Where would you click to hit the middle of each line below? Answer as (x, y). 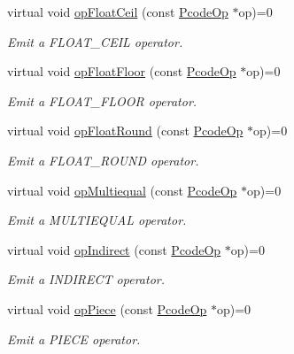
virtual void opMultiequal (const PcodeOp (122, 190)
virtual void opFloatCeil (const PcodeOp (118, 12)
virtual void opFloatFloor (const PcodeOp (122, 71)
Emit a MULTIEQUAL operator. (97, 220)
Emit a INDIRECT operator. (86, 279)
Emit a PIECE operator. (74, 339)
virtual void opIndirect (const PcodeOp (114, 249)
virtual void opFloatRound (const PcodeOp (125, 131)
